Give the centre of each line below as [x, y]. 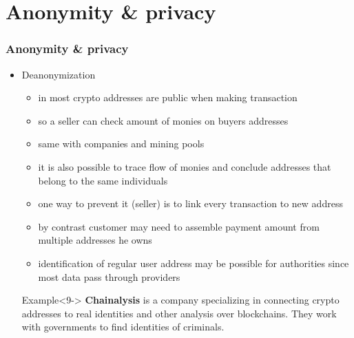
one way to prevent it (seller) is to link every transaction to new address [190, 203]
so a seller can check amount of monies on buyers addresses [163, 120]
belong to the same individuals [103, 180]
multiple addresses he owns [95, 240]
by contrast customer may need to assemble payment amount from [179, 226]
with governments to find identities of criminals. [123, 327]
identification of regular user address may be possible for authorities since [194, 263]
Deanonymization [59, 74]
